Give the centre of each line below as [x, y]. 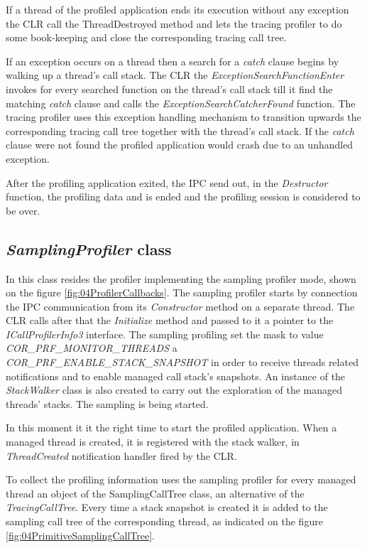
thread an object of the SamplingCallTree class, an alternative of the [155, 493]
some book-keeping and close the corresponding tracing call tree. [146, 37]
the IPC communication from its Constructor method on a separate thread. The [180, 306]
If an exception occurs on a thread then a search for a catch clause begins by [172, 61]
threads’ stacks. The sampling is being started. [107, 403]
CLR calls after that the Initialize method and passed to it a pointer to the [170, 320]
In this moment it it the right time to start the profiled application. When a [171, 428]
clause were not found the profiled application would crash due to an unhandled [180, 145]
